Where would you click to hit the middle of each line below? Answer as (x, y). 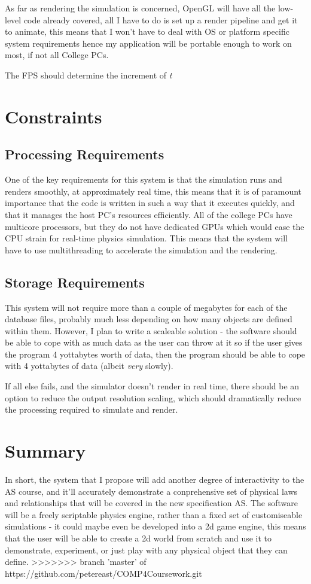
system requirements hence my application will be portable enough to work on (148, 43)
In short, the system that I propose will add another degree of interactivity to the (155, 479)
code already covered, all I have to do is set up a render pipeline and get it (161, 19)
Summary (45, 451)
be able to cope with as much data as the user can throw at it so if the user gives (154, 342)
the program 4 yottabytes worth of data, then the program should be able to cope (155, 354)
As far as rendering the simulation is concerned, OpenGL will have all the (140, 8)
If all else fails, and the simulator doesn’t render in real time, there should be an (152, 386)
